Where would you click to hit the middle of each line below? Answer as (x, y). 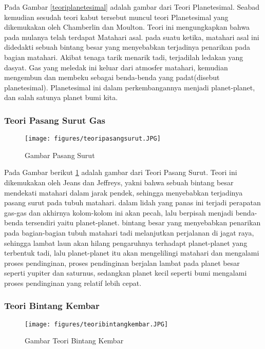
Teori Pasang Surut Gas (55, 120)
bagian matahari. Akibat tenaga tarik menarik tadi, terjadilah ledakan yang (124, 57)
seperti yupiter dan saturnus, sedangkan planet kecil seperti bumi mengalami (126, 273)
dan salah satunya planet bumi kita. (61, 97)
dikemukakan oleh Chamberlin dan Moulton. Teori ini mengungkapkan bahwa (127, 27)
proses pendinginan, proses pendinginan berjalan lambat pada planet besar (122, 263)
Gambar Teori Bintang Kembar (74, 341)
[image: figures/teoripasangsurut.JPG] (93, 139)
